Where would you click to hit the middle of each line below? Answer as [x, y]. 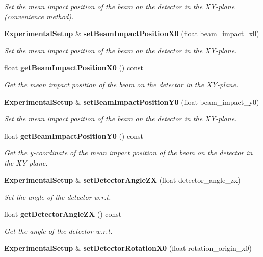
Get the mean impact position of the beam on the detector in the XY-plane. [121, 84]
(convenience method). [39, 16]
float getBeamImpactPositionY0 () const [74, 135]
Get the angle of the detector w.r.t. [58, 231]
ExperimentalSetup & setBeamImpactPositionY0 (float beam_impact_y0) [132, 101]
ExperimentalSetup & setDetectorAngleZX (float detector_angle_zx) [122, 180]
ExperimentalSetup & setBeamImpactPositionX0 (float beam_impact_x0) [132, 33]
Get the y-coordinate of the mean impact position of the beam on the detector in [128, 153]
